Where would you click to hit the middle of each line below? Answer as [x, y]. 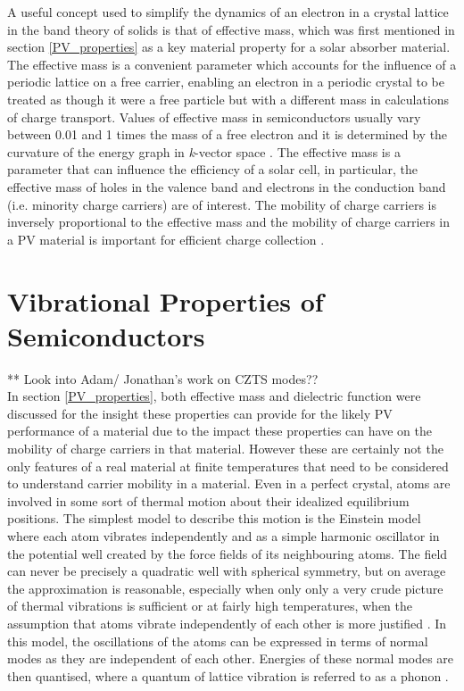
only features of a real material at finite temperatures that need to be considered [228, 466]
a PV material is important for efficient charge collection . [166, 239]
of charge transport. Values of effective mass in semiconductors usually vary [214, 117]
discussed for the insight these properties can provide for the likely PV [200, 413]
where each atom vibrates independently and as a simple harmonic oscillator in [224, 535]
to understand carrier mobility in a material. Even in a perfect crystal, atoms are [229, 483]
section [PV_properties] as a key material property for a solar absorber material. [229, 47]
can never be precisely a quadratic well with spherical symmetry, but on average [227, 571]
